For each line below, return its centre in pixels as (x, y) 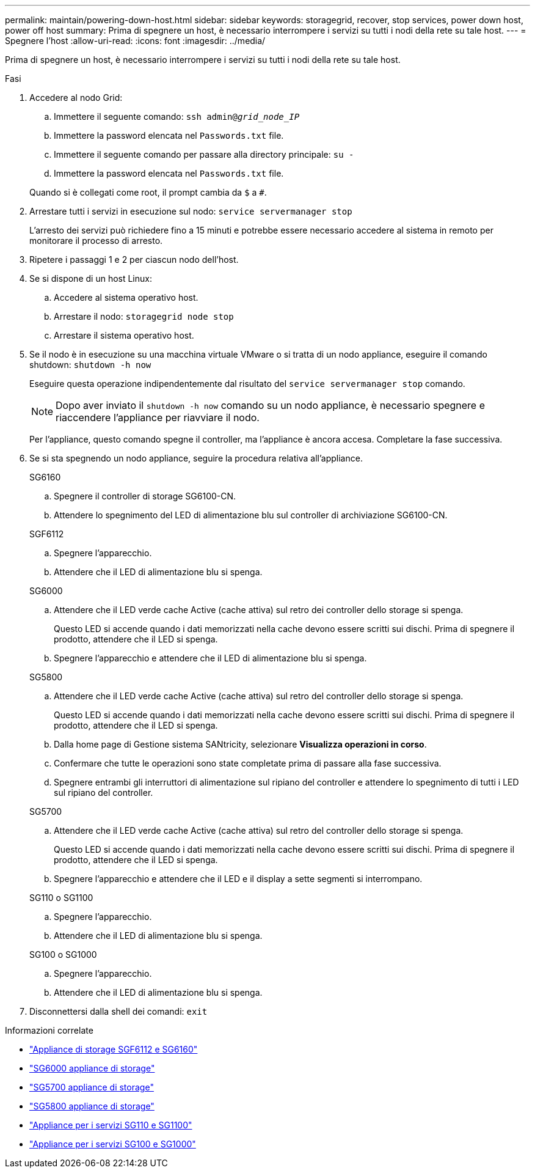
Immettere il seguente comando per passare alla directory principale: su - (204, 154)
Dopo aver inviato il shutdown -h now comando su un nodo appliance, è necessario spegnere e (271, 405)
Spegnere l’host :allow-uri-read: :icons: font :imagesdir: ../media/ (135, 41)
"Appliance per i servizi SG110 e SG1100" (111, 1125)
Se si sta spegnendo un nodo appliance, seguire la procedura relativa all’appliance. (196, 458)
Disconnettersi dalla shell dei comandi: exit (118, 1011)
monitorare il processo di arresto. (96, 241)
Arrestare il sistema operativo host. (124, 335)
